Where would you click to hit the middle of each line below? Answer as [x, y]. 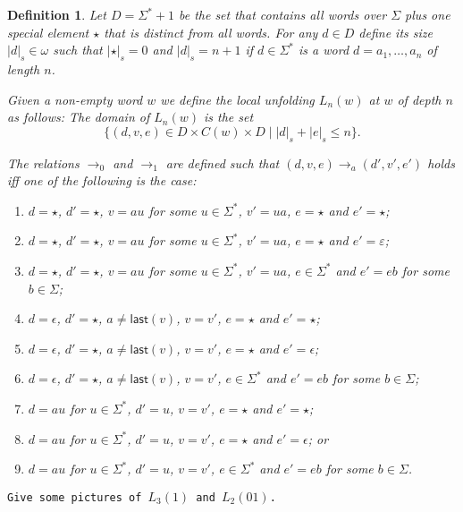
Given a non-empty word [75, 99]
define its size [396, 32]
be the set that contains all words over [282, 14]
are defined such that [223, 162]
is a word [324, 50]
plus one [428, 14]
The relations [43, 162]
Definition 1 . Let [57, 14]
